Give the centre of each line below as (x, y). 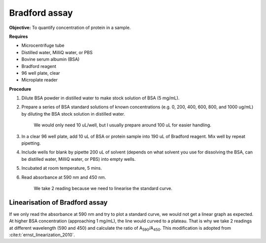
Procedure (20, 89)
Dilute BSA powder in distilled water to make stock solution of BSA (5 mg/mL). (100, 98)
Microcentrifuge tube (43, 46)
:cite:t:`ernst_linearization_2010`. (42, 235)
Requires (18, 36)
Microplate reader (40, 80)
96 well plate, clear (41, 73)
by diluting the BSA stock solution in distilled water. (73, 114)
